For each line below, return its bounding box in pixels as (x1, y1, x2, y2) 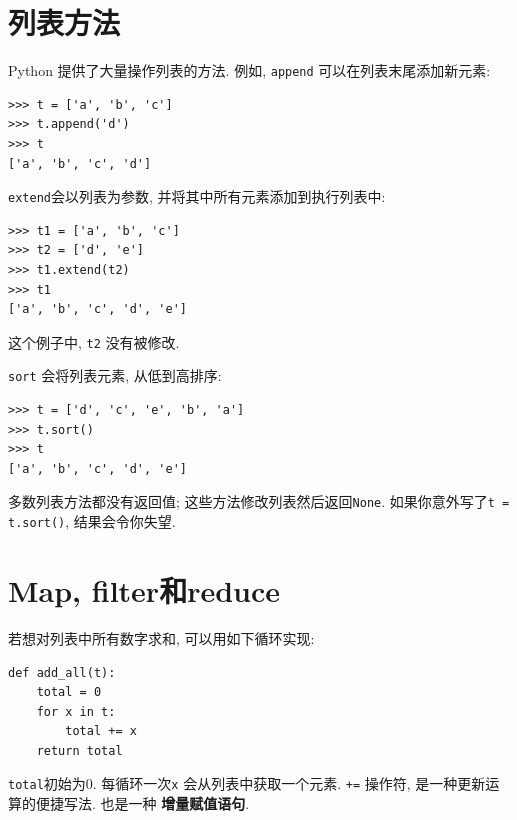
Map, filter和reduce (8, 569, 281, 610)
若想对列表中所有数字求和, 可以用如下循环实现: (8, 627, 315, 648)
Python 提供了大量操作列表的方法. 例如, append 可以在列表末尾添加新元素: (8, 60, 491, 81)
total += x (65, 724, 137, 739)
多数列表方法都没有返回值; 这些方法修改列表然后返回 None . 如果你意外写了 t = (8, 491, 510, 512)
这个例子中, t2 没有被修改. (8, 331, 180, 352)
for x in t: (36, 704, 116, 719)
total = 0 (36, 685, 102, 700)
